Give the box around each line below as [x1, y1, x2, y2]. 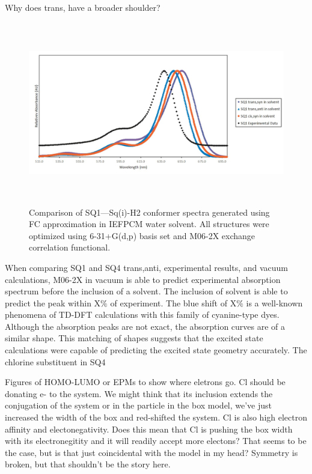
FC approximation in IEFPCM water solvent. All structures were [29, 217, 269, 230]
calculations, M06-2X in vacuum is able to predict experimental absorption [5, 273, 281, 285]
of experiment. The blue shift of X [110, 296, 237, 309]
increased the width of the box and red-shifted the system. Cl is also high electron [5, 411, 308, 424]
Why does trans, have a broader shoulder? [5, 1, 161, 13]
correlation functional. [29, 241, 111, 254]
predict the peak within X [5, 296, 101, 309]
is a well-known [246, 296, 303, 309]
